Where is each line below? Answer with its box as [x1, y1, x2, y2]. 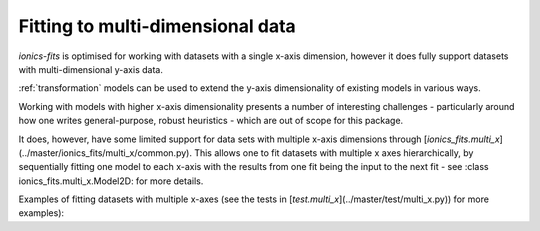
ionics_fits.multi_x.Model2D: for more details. [18, 175, 204, 187]
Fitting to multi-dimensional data [18, 15, 297, 37]
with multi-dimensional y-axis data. [18, 63, 164, 75]
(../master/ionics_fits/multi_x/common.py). [18, 146, 192, 159]
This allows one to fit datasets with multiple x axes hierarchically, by [193, 146, 474, 159]
